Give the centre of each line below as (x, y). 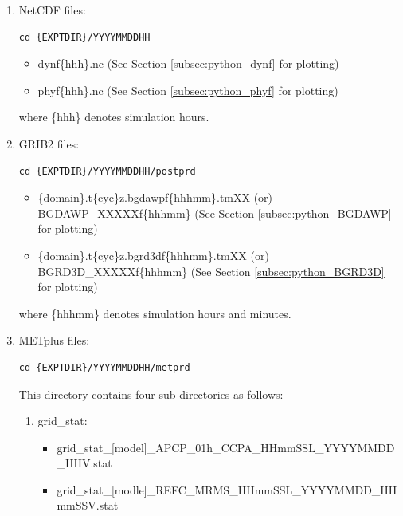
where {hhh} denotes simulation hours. (114, 117)
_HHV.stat (84, 463)
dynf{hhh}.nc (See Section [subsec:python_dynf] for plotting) (188, 63)
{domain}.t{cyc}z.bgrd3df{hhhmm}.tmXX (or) (153, 255)
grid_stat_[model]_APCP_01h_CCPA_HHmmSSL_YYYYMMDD (226, 447)
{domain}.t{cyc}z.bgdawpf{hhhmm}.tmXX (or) (155, 197)
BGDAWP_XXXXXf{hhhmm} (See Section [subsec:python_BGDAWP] (215, 213)
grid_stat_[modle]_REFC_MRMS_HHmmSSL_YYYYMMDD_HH (227, 489)
